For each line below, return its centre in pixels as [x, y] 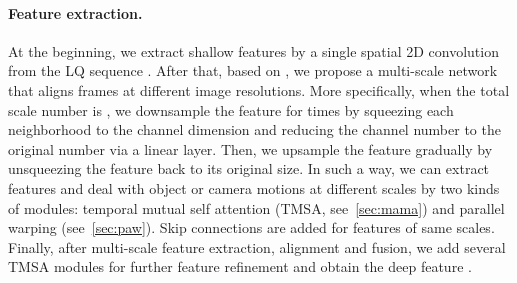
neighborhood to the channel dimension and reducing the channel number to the [254, 129]
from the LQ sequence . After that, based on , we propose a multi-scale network [253, 70]
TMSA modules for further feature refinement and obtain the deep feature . [240, 266]
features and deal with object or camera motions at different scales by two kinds [254, 187]
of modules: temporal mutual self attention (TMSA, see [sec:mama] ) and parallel [256, 207]
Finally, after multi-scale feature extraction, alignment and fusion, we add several [257, 246]
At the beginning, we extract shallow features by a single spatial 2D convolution [253, 50]
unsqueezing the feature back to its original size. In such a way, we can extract [249, 168]
